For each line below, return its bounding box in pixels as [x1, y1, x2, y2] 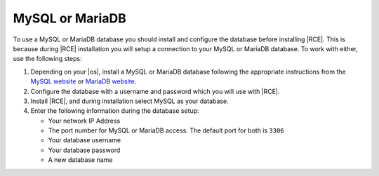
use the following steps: [13, 55, 82, 63]
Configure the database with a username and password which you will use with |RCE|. [30, 87, 280, 95]
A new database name [48, 156, 113, 164]
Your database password [48, 146, 121, 154]
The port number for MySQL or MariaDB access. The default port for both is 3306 [48, 126, 284, 135]
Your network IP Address [48, 116, 121, 125]
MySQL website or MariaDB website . [30, 77, 137, 86]
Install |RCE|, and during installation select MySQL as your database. [30, 97, 229, 105]
